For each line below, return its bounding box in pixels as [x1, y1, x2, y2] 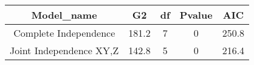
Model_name [31, 8, 97, 22]
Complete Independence [13, 26, 115, 40]
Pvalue [179, 8, 213, 22]
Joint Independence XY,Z [10, 43, 119, 57]
